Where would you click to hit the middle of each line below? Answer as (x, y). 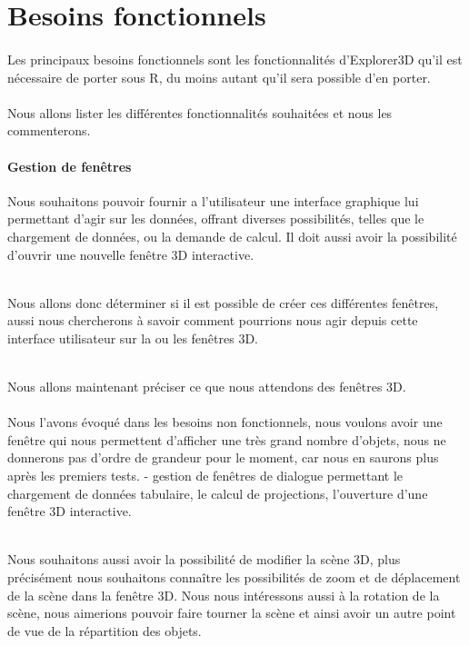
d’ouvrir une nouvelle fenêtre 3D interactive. (131, 254)
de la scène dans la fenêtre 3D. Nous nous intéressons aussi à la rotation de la (224, 595)
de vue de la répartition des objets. (105, 630)
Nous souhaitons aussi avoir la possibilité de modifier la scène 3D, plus (204, 559)
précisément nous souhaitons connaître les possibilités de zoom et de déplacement (234, 577)
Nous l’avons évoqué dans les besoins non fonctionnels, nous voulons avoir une (225, 422)
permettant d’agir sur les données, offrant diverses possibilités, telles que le (216, 219)
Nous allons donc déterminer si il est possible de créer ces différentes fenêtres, (223, 302)
